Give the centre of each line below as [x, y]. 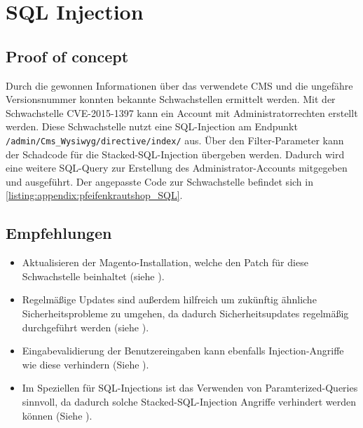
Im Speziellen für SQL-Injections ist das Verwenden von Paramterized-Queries [190, 388]
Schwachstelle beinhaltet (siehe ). [93, 276]
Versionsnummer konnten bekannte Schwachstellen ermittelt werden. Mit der [171, 99]
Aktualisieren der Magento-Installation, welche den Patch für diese [165, 262]
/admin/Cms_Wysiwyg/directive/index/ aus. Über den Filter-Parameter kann [175, 140]
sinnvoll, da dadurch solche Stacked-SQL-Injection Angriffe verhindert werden [189, 401]
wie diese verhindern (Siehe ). [85, 364]
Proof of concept [67, 56]
